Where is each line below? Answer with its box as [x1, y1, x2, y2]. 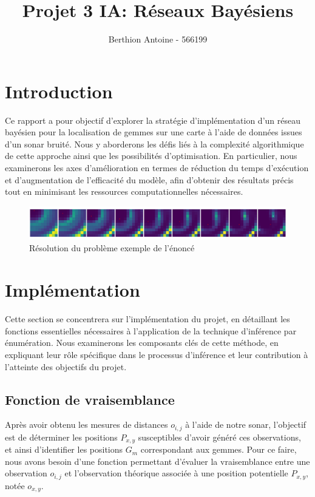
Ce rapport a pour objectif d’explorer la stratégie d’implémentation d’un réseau [5, 113, 300, 126]
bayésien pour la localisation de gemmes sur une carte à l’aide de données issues [5, 126, 302, 138]
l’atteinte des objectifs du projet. [5, 360, 127, 373]
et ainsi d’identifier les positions [5, 443, 123, 456]
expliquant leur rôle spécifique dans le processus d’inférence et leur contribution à [5, 348, 308, 360]
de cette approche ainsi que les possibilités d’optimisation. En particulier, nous [5, 149, 297, 162]
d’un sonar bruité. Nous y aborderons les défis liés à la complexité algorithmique [5, 137, 304, 150]
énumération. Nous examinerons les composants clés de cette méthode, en [5, 336, 279, 349]
